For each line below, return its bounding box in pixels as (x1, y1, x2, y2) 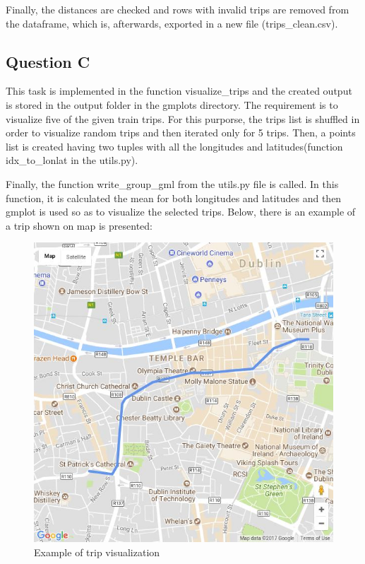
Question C (6, 50, 90, 72)
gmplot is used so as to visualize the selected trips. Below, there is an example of (6, 204, 356, 219)
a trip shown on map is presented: (6, 218, 152, 233)
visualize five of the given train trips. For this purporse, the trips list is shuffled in (6, 111, 360, 126)
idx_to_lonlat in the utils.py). (6, 153, 138, 168)
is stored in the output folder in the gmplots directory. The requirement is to (6, 97, 338, 112)
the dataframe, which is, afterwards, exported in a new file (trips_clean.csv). (6, 16, 338, 30)
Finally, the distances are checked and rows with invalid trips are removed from (6, 2, 349, 16)
